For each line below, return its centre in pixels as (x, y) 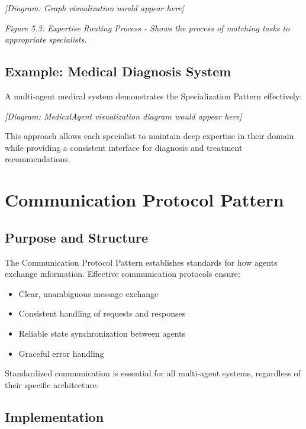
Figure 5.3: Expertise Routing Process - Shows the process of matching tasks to (147, 28)
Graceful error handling (61, 353)
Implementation (54, 416)
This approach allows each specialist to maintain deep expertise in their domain (149, 136)
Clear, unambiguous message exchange (88, 293)
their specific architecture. (52, 384)
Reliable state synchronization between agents (102, 333)
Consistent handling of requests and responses (102, 313)
